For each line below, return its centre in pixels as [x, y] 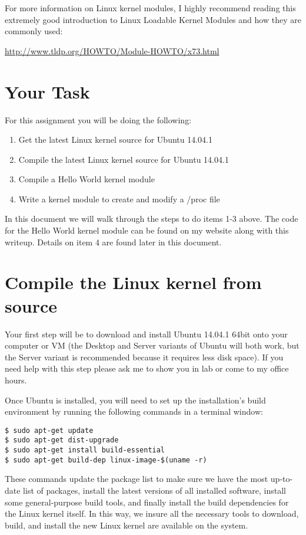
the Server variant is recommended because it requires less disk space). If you [144, 357]
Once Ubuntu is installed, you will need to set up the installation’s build [135, 400]
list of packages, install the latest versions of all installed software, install [154, 490]
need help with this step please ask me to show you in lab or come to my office [147, 368]
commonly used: [34, 31]
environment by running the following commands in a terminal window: [134, 411]
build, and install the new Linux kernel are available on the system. [127, 525]
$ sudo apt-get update [49, 430]
